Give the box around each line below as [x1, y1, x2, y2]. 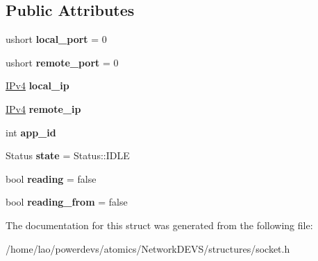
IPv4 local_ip [6, 78, 69, 93]
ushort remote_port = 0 [6, 55, 119, 69]
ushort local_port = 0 [6, 32, 107, 46]
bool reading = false [6, 171, 97, 186]
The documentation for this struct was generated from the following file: [6, 217, 313, 232]
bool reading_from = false [6, 195, 128, 209]
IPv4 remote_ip [6, 101, 81, 116]
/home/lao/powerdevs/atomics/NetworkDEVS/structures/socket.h [6, 241, 290, 255]
